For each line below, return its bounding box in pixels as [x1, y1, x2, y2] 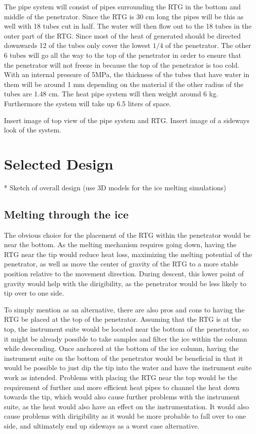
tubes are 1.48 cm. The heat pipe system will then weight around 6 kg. [4, 88, 219, 99]
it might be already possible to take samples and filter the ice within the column [4, 333, 247, 344]
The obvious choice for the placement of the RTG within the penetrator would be [4, 229, 251, 240]
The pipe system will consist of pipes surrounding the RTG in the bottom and [4, 1, 241, 11]
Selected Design [4, 153, 113, 174]
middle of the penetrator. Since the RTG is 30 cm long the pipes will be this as [4, 11, 244, 21]
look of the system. [4, 125, 62, 135]
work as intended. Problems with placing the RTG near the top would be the [4, 372, 237, 382]
